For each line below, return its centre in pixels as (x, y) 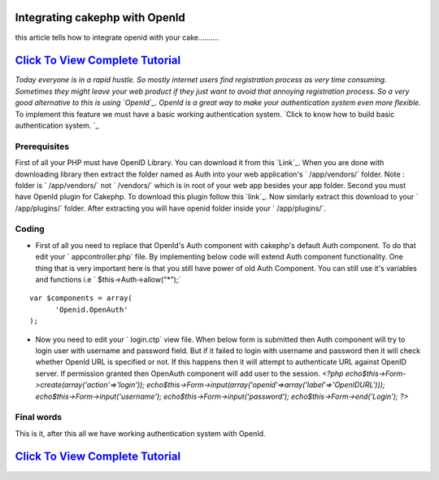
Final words (39, 417)
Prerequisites (42, 146)
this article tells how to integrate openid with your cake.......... (117, 37)
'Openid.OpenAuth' (91, 310)
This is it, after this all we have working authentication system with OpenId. (140, 433)
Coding (30, 229)
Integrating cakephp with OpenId (100, 17)
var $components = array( (81, 298)
